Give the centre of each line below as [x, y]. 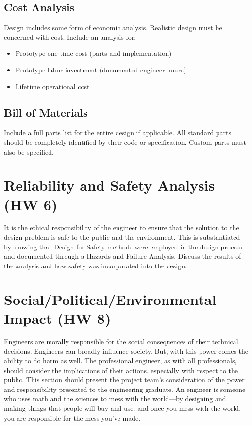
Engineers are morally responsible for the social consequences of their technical [121, 341]
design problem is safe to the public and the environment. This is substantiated [122, 237]
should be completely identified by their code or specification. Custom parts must [125, 142]
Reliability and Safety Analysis [109, 185]
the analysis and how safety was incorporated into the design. [95, 265]
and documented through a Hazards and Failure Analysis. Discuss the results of [123, 256]
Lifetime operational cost [52, 86]
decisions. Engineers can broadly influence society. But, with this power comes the [126, 351]
